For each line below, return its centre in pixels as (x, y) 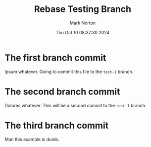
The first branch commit (55, 58)
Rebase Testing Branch (83, 9)
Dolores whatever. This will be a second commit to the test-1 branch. (75, 105)
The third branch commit (57, 125)
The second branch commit (62, 92)
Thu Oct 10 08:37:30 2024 (83, 32)
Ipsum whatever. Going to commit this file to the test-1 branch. (69, 72)
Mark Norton (83, 23)
